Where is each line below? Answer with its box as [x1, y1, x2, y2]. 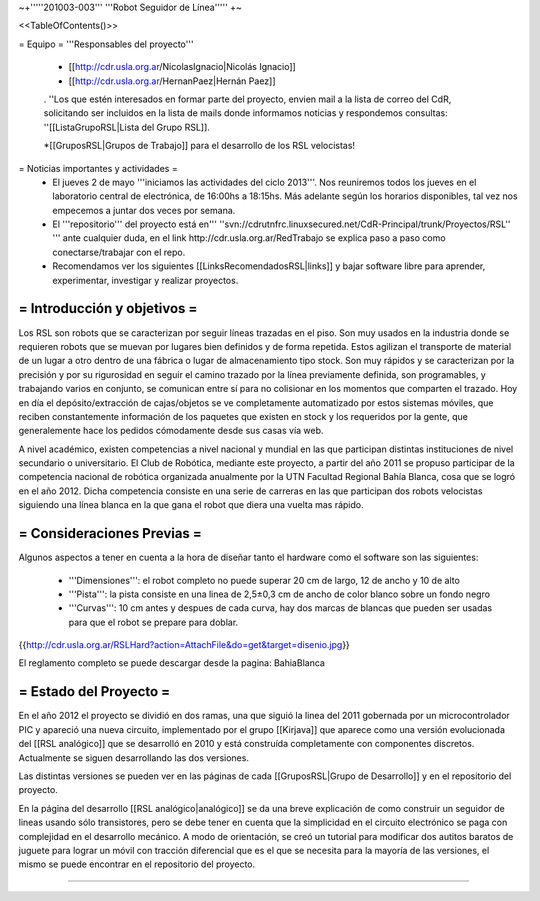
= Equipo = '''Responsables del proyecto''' [18, 38, 194, 50]
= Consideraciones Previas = [18, 525, 202, 542]
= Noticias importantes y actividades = [18, 162, 179, 174]
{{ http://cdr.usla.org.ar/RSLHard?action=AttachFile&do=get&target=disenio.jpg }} [18, 639, 350, 651]
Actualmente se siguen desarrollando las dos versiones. [18, 751, 250, 764]
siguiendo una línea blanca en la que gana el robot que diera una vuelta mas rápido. [18, 499, 364, 511]
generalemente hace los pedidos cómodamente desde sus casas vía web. [18, 425, 324, 437]
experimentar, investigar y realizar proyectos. [52, 274, 239, 286]
